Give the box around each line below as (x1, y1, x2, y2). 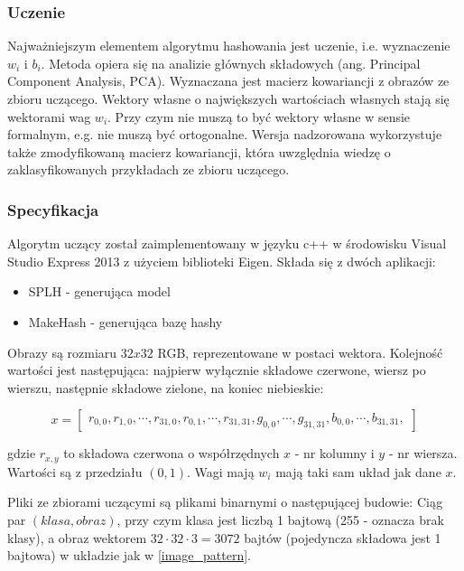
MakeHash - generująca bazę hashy (28, 312, 223, 331)
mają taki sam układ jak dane (275, 462, 441, 481)
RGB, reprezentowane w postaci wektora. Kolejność (157, 342, 443, 361)
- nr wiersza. (388, 444, 458, 463)
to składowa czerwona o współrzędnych (63, 444, 280, 463)
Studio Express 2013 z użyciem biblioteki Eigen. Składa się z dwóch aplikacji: (7, 251, 436, 270)
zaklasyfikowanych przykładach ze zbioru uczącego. (7, 160, 290, 179)
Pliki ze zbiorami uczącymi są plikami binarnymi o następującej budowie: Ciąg (7, 492, 443, 511)
